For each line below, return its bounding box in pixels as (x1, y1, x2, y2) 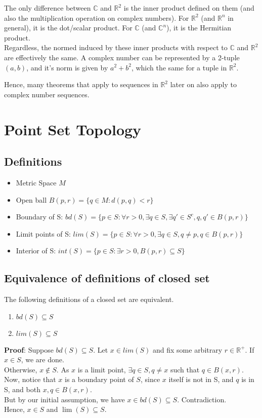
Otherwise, (4, 364, 37, 374)
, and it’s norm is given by (26, 62, 108, 72)
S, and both (4, 384, 40, 395)
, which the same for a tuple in (131, 62, 227, 72)
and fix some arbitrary (153, 344, 223, 355)
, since (140, 374, 160, 385)
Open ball (16, 194, 47, 205)
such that (170, 364, 200, 374)
